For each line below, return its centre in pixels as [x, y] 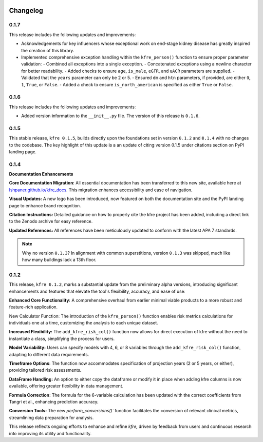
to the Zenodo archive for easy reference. [51, 221]
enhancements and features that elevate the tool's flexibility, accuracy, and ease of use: [97, 291]
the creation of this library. [48, 50]
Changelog [26, 10]
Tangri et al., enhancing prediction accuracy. [54, 402]
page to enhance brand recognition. [45, 205]
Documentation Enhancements [41, 174]
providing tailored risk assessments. [45, 370]
